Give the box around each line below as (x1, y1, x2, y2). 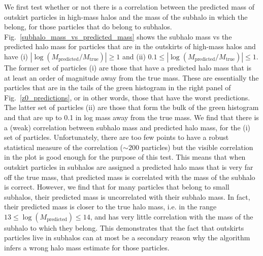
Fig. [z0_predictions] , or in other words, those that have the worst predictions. (4, 92, 250, 102)
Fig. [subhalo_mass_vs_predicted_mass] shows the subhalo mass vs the (4, 31, 232, 42)
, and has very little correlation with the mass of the (90, 211, 253, 222)
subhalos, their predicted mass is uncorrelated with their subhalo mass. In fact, (4, 191, 250, 202)
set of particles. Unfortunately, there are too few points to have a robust (4, 132, 229, 142)
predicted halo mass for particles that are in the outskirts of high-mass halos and (4, 41, 256, 52)
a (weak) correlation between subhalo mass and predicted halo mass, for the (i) (4, 122, 251, 132)
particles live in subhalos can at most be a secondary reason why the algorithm (4, 232, 250, 243)
